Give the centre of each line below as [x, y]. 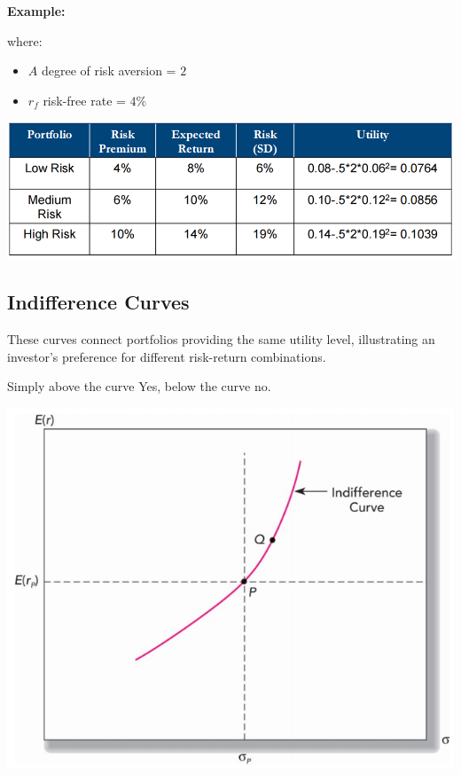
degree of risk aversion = [109, 70]
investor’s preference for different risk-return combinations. [167, 356]
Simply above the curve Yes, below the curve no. [139, 386]
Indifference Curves [98, 302]
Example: [36, 11]
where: [25, 40]
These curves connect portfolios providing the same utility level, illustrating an [221, 339]
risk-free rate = [84, 100]
